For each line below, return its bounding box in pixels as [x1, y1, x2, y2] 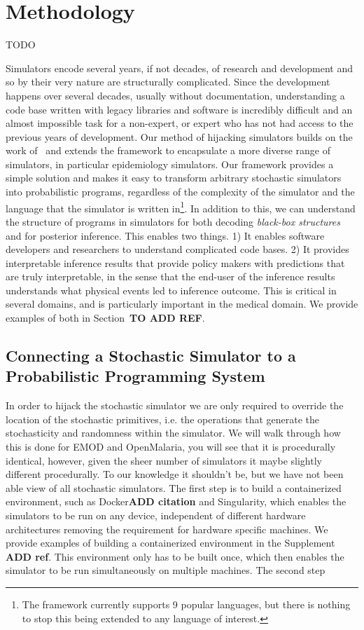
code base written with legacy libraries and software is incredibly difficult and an [6, 102, 353, 116]
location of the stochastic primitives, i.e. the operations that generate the [6, 411, 320, 426]
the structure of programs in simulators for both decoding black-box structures [6, 214, 340, 228]
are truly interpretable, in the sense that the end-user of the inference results [6, 269, 335, 284]
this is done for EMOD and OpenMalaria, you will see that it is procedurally [6, 439, 336, 454]
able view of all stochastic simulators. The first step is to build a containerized [6, 480, 342, 495]
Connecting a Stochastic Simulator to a [6, 345, 296, 367]
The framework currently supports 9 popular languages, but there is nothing [22, 596, 351, 611]
